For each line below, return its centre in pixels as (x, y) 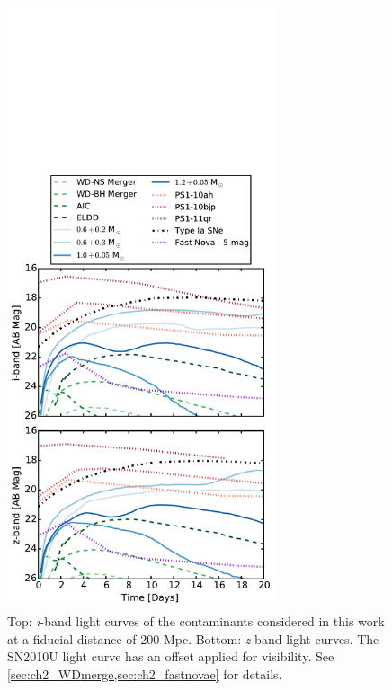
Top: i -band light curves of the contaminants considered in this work (196, 621)
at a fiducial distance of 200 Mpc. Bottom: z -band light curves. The (193, 638)
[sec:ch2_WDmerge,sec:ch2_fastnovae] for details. (145, 673)
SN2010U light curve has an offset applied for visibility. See (171, 656)
